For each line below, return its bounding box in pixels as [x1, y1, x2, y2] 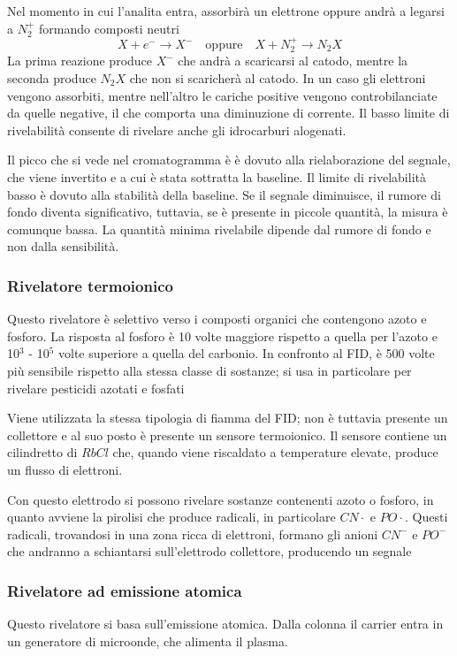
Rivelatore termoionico [7, 274, 173, 296]
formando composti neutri [38, 19, 179, 37]
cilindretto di [7, 443, 78, 461]
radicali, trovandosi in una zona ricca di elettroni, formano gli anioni [7, 524, 378, 543]
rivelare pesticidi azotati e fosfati [7, 378, 185, 397]
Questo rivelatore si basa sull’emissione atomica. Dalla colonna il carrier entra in [7, 614, 444, 633]
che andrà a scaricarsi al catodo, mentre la [178, 51, 408, 70]
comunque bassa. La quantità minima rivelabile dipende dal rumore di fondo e [7, 219, 431, 238]
